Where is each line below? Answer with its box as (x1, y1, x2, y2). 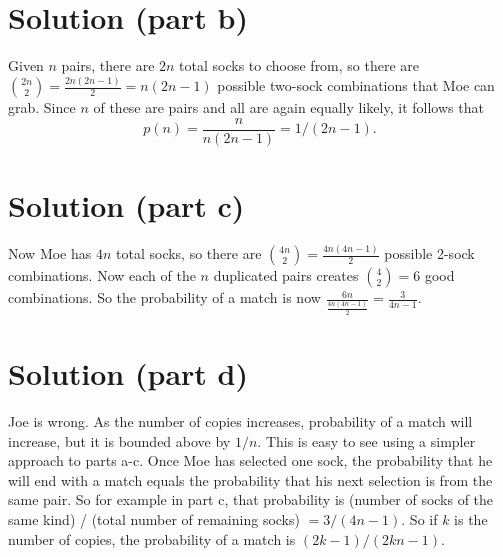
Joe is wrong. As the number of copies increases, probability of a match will (8, 410, 473, 431)
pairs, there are (61, 55, 155, 76)
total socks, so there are (116, 243, 262, 264)
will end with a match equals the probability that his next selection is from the (8, 469, 493, 490)
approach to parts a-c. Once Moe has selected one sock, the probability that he (8, 450, 493, 471)
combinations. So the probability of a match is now (8, 287, 321, 308)
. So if (401, 508, 438, 529)
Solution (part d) (8, 353, 248, 394)
